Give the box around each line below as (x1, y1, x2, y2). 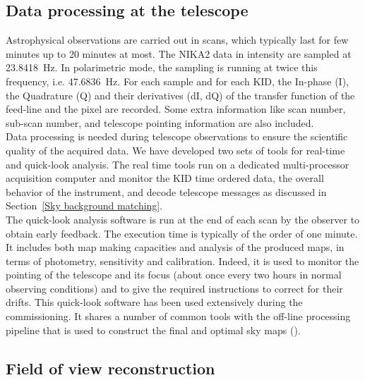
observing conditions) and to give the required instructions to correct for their (6, 281, 343, 295)
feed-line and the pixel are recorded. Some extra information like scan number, (6, 102, 346, 116)
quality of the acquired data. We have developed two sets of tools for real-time (6, 142, 345, 157)
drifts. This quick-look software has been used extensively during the (6, 295, 303, 309)
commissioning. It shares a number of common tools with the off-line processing (6, 309, 351, 324)
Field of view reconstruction (6, 357, 215, 379)
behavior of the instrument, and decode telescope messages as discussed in (6, 184, 327, 199)
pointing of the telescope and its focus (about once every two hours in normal (6, 267, 342, 282)
